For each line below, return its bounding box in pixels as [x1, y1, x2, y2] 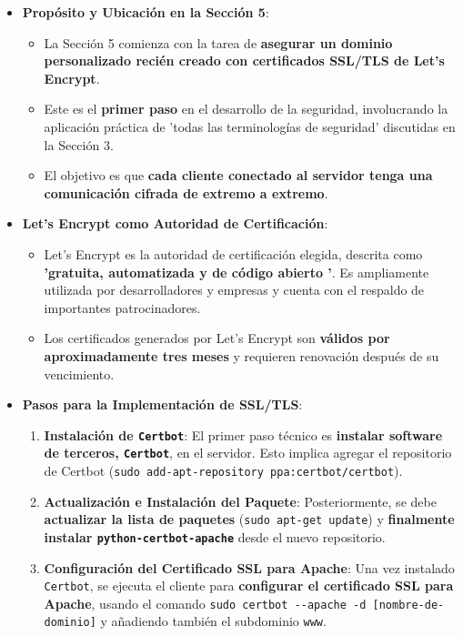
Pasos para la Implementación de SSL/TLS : [22, 395, 303, 414]
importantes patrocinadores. [44, 298, 201, 317]
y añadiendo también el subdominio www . [100, 611, 327, 631]
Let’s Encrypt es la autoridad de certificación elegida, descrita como [44, 244, 423, 263]
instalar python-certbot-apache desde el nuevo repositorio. [44, 527, 386, 546]
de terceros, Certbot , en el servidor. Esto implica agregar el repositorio [44, 443, 452, 462]
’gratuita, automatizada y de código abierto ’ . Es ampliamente [44, 262, 429, 281]
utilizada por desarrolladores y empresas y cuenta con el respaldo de [44, 280, 425, 299]
